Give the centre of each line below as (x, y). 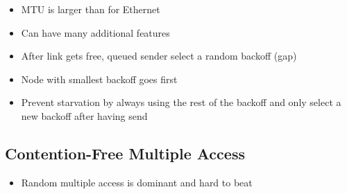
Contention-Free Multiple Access (125, 153)
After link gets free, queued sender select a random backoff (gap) (159, 56)
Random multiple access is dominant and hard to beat (137, 182)
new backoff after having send (84, 115)
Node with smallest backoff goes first (99, 79)
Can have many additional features (95, 32)
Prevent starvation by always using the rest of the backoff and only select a (181, 102)
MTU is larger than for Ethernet (91, 9)
